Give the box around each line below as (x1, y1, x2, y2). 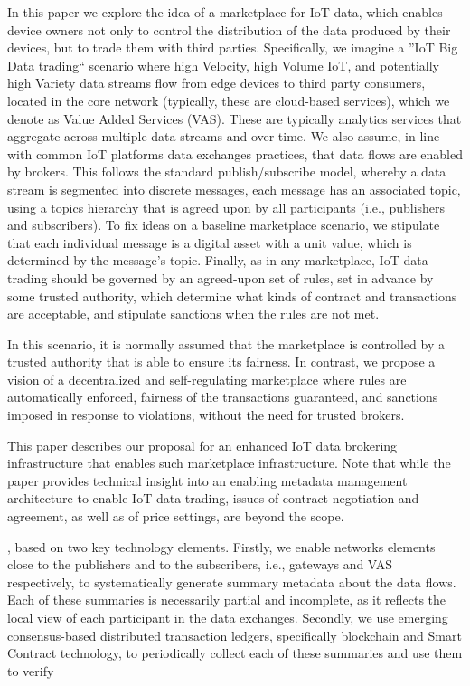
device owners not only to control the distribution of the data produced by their (7, 20, 451, 39)
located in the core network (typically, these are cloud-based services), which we (7, 91, 450, 110)
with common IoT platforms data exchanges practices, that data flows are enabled (7, 144, 463, 163)
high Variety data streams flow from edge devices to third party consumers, (7, 73, 426, 92)
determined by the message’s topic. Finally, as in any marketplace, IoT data (7, 251, 428, 270)
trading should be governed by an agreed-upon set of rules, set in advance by (7, 268, 434, 287)
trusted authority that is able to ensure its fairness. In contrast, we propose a (7, 352, 436, 371)
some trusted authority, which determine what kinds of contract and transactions (7, 286, 457, 305)
